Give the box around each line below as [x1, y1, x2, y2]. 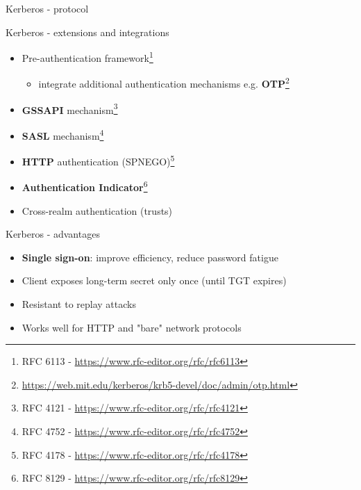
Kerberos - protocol [6, 1, 89, 15]
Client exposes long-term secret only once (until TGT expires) [22, 273, 287, 288]
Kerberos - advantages [6, 227, 100, 241]
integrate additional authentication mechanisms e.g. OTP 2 [38, 74, 289, 91]
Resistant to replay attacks [22, 297, 136, 311]
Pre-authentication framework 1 [22, 49, 153, 65]
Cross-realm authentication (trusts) [22, 203, 173, 218]
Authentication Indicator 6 [22, 178, 148, 195]
